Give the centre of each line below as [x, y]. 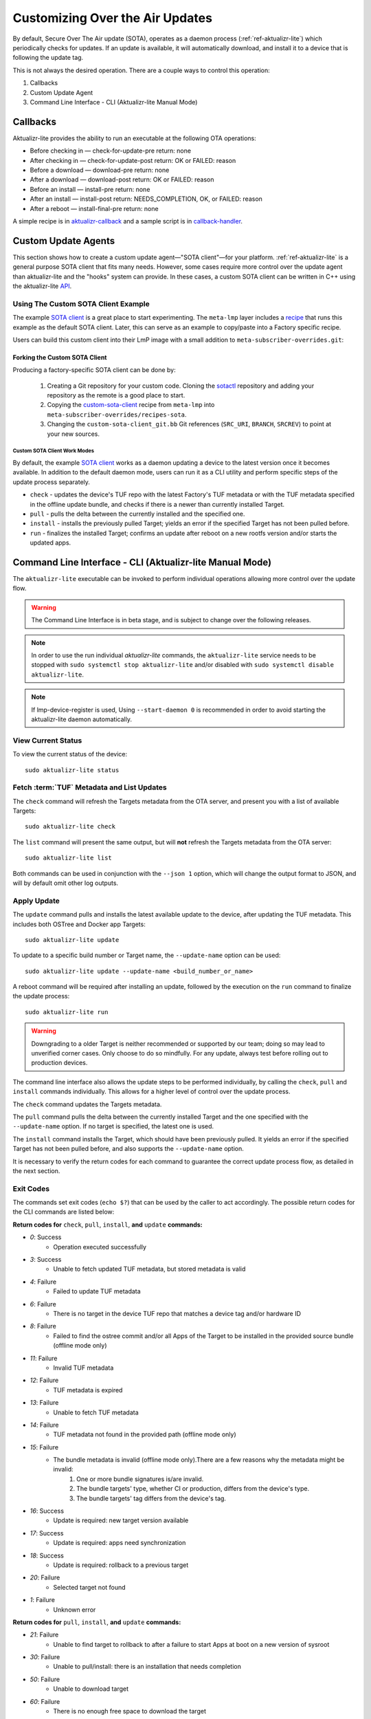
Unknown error [75, 1610]
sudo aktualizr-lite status [72, 770]
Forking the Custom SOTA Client [60, 357]
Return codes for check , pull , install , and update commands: [108, 1225]
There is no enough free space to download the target [130, 1711]
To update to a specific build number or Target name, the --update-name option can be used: [147, 955]
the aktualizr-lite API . [42, 286]
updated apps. [50, 543]
